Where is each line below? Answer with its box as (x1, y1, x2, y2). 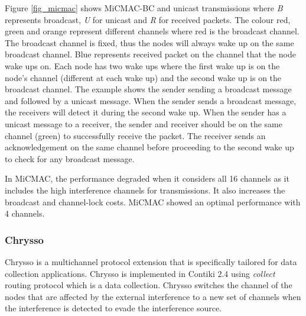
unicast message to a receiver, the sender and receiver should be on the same (5, 117, 282, 130)
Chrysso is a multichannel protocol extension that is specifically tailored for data (5, 255, 297, 267)
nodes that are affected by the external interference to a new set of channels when (5, 290, 301, 302)
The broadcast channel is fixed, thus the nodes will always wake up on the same (5, 36, 294, 49)
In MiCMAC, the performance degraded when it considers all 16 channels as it (5, 172, 289, 185)
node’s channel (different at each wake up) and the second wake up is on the (5, 71, 282, 83)
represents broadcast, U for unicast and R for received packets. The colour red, (5, 13, 291, 25)
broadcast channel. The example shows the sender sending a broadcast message (5, 83, 292, 95)
